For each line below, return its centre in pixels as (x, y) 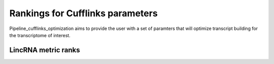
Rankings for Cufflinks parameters (83, 13)
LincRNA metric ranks (45, 50)
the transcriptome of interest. (40, 35)
